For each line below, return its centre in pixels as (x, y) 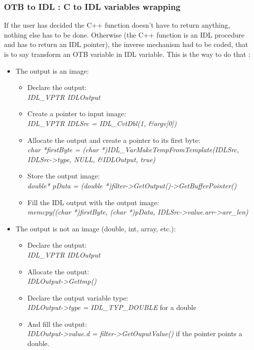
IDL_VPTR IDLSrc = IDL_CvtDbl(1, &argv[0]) (102, 123)
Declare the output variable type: (78, 297)
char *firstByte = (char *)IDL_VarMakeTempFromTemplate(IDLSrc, (133, 150)
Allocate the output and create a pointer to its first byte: (114, 140)
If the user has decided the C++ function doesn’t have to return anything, (117, 25)
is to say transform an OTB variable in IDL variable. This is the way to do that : (127, 54)
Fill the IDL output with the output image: (93, 202)
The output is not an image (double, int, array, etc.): (96, 228)
